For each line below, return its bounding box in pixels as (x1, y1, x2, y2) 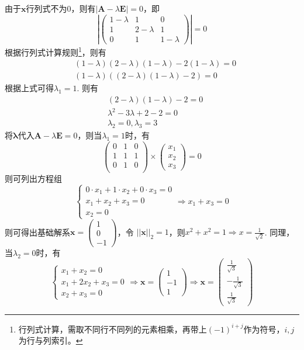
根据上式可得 (5, 82, 54, 94)
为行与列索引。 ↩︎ (18, 334, 83, 346)
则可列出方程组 (5, 172, 62, 184)
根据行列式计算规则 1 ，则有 (5, 44, 106, 58)
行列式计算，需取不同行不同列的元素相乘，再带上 (18, 323, 207, 335)
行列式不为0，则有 (26, 2, 96, 14)
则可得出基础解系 (5, 226, 70, 238)
